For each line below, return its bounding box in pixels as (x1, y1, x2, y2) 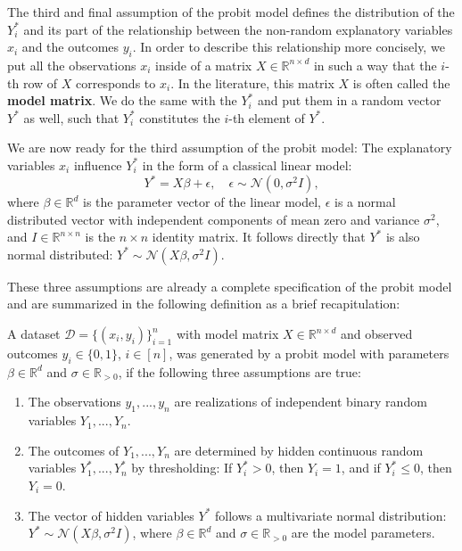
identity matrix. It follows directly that (152, 227, 366, 246)
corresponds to (75, 73, 156, 92)
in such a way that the (313, 55, 437, 74)
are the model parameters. (291, 523, 435, 542)
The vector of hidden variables (28, 506, 194, 524)
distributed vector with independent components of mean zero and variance (7, 210, 420, 228)
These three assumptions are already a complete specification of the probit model (7, 276, 452, 295)
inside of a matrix (155, 55, 252, 74)
